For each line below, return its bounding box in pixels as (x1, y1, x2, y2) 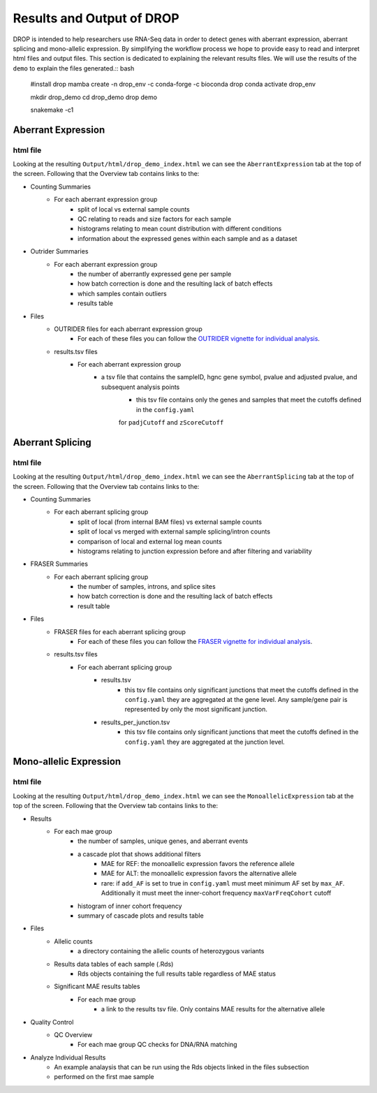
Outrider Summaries (30, 247, 89, 256)
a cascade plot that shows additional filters (77, 849, 202, 858)
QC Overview (54, 1030, 93, 1039)
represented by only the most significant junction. (124, 705, 268, 714)
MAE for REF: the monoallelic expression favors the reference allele (101, 860, 295, 868)
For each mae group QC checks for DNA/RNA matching (77, 1041, 237, 1049)
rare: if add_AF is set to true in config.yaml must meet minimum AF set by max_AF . (101, 879, 345, 887)
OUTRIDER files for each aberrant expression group (54, 325, 202, 333)
